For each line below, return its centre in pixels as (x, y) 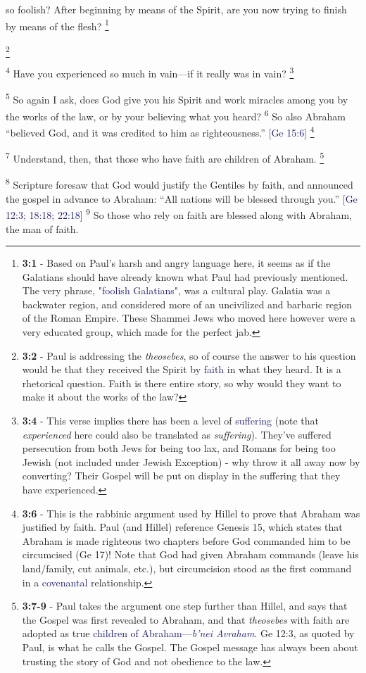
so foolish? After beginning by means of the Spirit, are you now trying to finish (176, 9)
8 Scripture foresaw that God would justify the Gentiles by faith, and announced (179, 184)
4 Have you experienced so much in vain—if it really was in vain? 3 (150, 72)
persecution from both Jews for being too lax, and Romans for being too (179, 448)
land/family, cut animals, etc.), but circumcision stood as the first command (187, 568)
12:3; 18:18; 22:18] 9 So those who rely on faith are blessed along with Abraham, (179, 214)
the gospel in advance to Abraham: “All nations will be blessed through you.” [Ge (182, 198)
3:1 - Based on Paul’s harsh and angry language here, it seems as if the (176, 263)
